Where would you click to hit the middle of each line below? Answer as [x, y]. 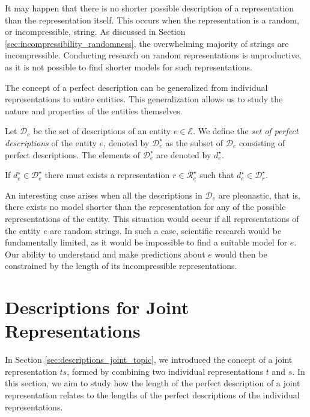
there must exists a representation [107, 175]
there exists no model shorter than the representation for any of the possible [145, 207]
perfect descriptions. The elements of [73, 154]
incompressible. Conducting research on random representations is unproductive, [153, 55]
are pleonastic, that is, [259, 195]
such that [217, 175]
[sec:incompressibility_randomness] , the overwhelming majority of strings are [147, 43]
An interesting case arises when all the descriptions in [104, 195]
